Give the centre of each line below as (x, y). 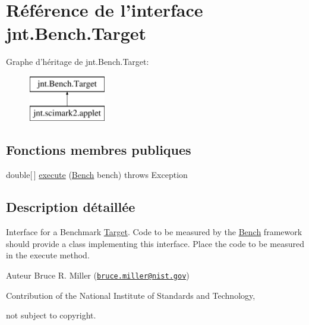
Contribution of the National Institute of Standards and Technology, (131, 295)
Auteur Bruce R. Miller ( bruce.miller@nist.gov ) (98, 275)
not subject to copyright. (51, 315)
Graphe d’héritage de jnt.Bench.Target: (78, 62)
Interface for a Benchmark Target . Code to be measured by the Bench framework (154, 232)
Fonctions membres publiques (99, 150)
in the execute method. (48, 255)
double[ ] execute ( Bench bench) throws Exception (97, 175)
